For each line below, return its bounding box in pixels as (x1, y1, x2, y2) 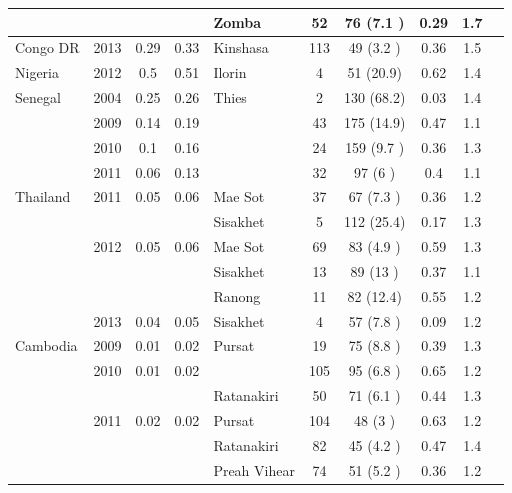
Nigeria (15, 62, 59, 83)
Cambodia (15, 335, 78, 356)
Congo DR (15, 37, 80, 58)
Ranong (213, 285, 261, 306)
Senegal (15, 87, 61, 108)
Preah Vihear (213, 459, 295, 480)
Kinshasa (213, 37, 269, 58)
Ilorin (213, 62, 247, 83)
